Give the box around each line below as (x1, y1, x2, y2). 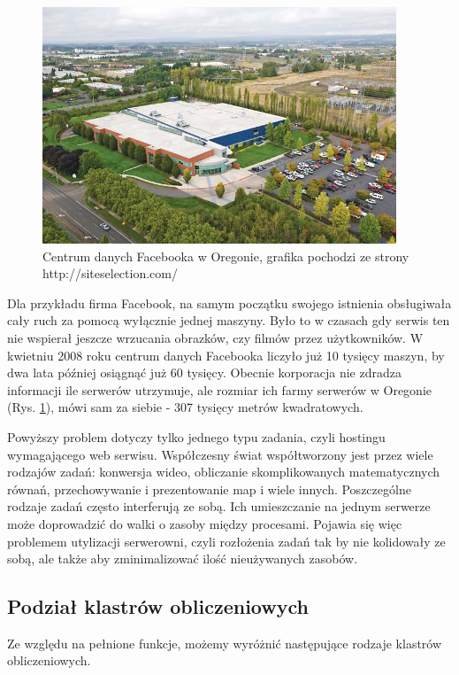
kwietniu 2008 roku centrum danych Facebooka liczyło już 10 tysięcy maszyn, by (7, 345, 445, 364)
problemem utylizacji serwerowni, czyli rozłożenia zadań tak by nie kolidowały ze (7, 531, 446, 550)
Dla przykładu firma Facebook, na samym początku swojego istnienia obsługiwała (7, 293, 452, 312)
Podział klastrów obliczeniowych (7, 593, 309, 620)
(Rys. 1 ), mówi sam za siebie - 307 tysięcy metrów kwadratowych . (7, 398, 363, 416)
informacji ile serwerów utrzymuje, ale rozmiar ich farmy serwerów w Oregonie (7, 380, 432, 399)
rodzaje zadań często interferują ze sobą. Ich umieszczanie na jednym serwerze (7, 497, 431, 516)
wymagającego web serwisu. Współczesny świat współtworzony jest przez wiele (7, 445, 433, 463)
